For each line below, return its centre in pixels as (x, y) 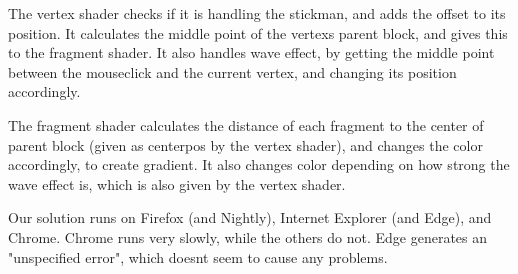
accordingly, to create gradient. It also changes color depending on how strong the (259, 164)
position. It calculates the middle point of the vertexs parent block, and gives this (258, 32)
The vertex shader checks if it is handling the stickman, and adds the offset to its (257, 13)
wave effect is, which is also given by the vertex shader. (177, 183)
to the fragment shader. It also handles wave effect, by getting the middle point (251, 52)
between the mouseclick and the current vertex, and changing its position (232, 71)
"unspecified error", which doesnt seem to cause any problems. (198, 256)
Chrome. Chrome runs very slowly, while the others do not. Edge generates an (248, 236)
